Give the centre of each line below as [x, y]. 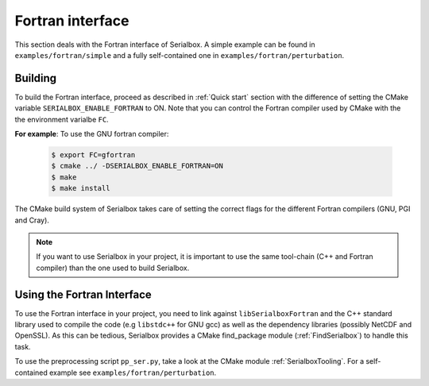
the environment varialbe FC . [62, 119]
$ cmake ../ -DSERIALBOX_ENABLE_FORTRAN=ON [137, 166]
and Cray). [32, 220]
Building [36, 78]
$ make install [81, 188]
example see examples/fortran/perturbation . [133, 372]
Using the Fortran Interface [83, 294]
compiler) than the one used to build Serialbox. [113, 268]
